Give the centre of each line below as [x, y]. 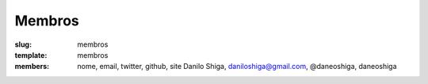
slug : [23, 44]
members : [32, 67]
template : [31, 55]
